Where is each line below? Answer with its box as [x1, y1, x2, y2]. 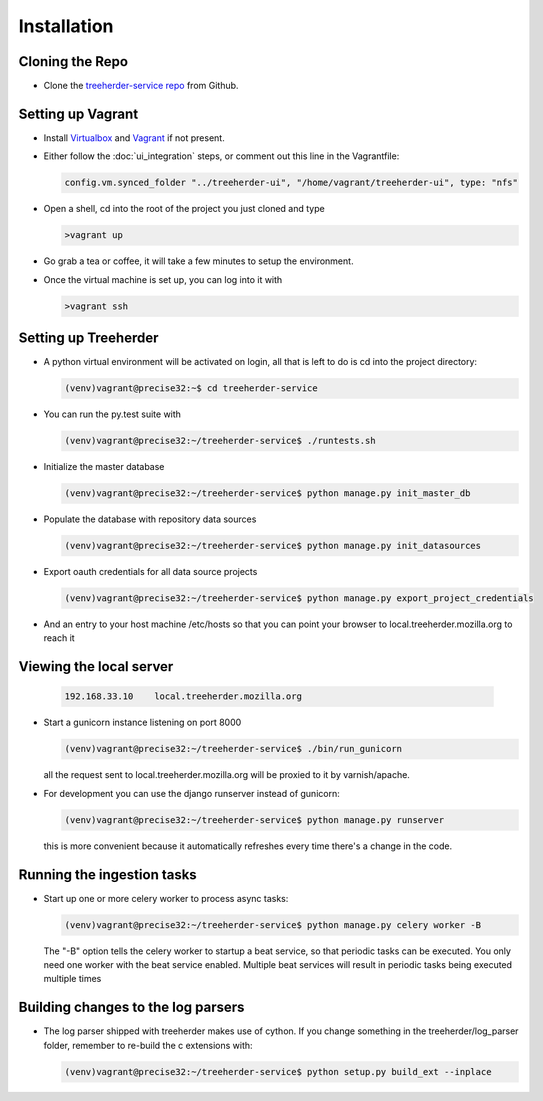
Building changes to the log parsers [18, 999, 245, 1016]
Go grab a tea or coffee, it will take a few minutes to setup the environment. [43, 255, 354, 267]
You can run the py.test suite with [43, 408, 182, 420]
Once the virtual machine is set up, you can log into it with [43, 273, 283, 285]
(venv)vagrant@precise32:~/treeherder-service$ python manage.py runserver [64, 814, 445, 825]
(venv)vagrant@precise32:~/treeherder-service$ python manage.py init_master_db [64, 488, 471, 499]
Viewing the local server [18, 658, 174, 675]
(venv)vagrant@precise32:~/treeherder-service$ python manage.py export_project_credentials [64, 593, 534, 604]
